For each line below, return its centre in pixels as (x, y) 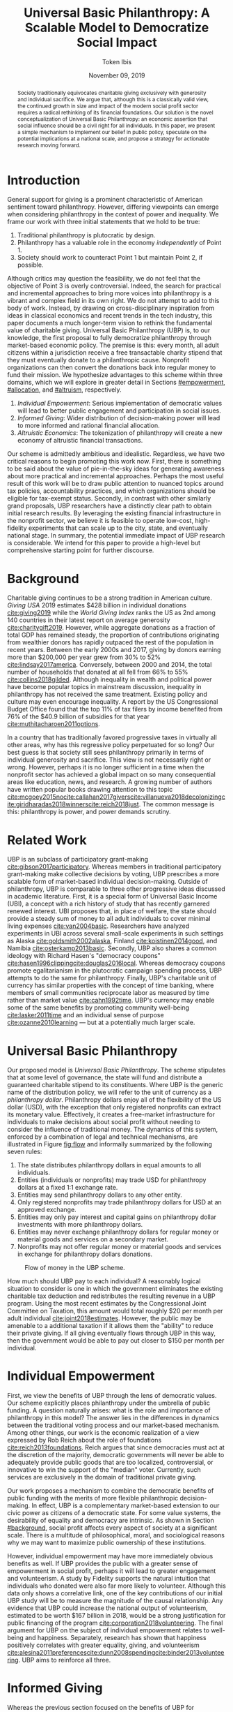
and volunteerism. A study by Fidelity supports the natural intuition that (109, 1579)
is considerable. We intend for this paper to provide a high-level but (104, 543)
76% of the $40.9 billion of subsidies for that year (78, 716)
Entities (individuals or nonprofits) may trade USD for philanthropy (112, 1180)
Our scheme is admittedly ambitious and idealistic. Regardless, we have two (116, 454)
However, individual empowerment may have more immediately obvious (110, 1556)
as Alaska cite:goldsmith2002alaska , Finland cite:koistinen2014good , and (112, 941)
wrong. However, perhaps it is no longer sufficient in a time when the (106, 767)
